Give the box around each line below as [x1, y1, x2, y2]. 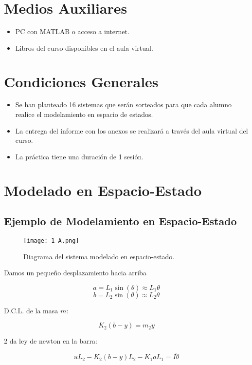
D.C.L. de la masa [4, 305, 58, 315]
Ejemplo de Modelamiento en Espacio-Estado [4, 213, 237, 229]
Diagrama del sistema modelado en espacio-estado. [23, 251, 175, 261]
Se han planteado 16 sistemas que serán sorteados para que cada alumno [15, 99, 232, 110]
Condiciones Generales [4, 71, 159, 91]
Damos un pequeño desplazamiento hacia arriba [4, 268, 146, 278]
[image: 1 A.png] [23, 237, 79, 244]
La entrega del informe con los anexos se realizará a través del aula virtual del [15, 125, 248, 135]
